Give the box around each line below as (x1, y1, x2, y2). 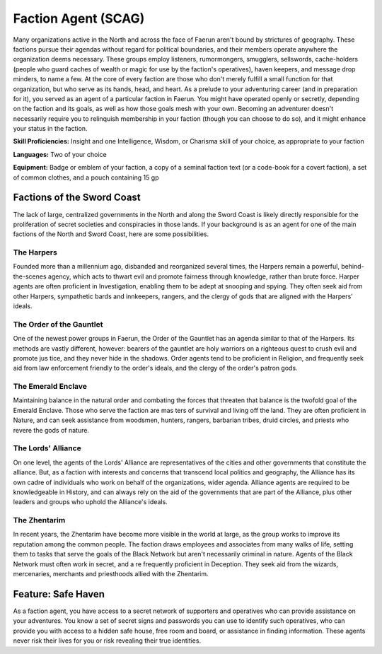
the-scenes (13, 272, 47, 281)
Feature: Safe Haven (13, 588, 105, 600)
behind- (340, 262, 364, 271)
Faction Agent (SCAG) (13, 11, 145, 26)
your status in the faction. (13, 124, 88, 133)
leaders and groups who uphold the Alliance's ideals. (13, 498, 168, 506)
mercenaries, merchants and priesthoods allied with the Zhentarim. (13, 570, 209, 578)
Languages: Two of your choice (13, 150, 108, 158)
